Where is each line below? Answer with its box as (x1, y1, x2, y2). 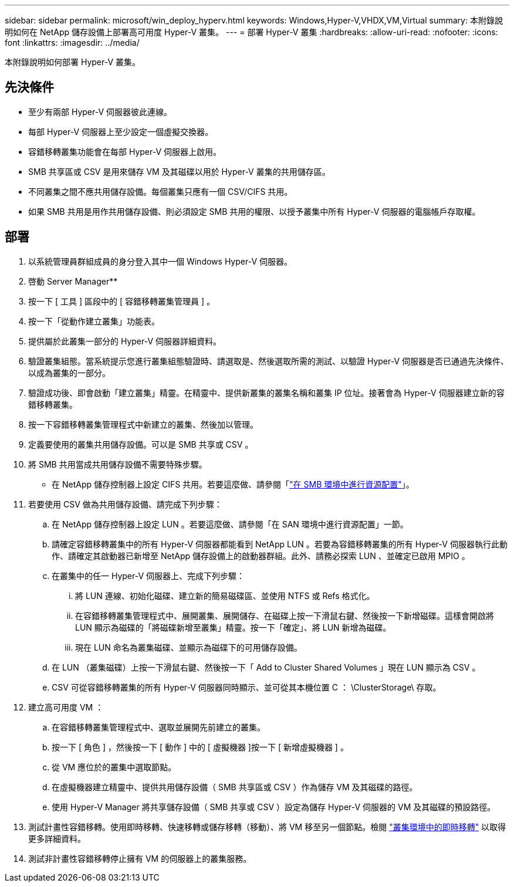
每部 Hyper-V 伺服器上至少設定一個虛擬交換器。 (28, 126, 214, 137)
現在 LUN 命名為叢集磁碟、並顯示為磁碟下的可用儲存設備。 (75, 642, 302, 652)
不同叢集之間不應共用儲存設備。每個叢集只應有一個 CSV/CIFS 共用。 (28, 186, 293, 197)
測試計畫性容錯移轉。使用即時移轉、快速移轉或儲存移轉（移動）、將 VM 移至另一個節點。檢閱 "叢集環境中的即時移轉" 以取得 (28, 821, 506, 832)
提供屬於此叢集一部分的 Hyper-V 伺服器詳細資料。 (28, 336, 222, 346)
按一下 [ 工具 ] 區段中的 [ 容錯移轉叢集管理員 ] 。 (28, 296, 215, 306)
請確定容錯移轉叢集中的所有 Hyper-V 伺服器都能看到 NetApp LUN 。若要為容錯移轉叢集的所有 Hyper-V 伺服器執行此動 (52, 539, 508, 549)
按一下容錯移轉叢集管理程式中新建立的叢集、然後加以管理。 (28, 419, 258, 429)
